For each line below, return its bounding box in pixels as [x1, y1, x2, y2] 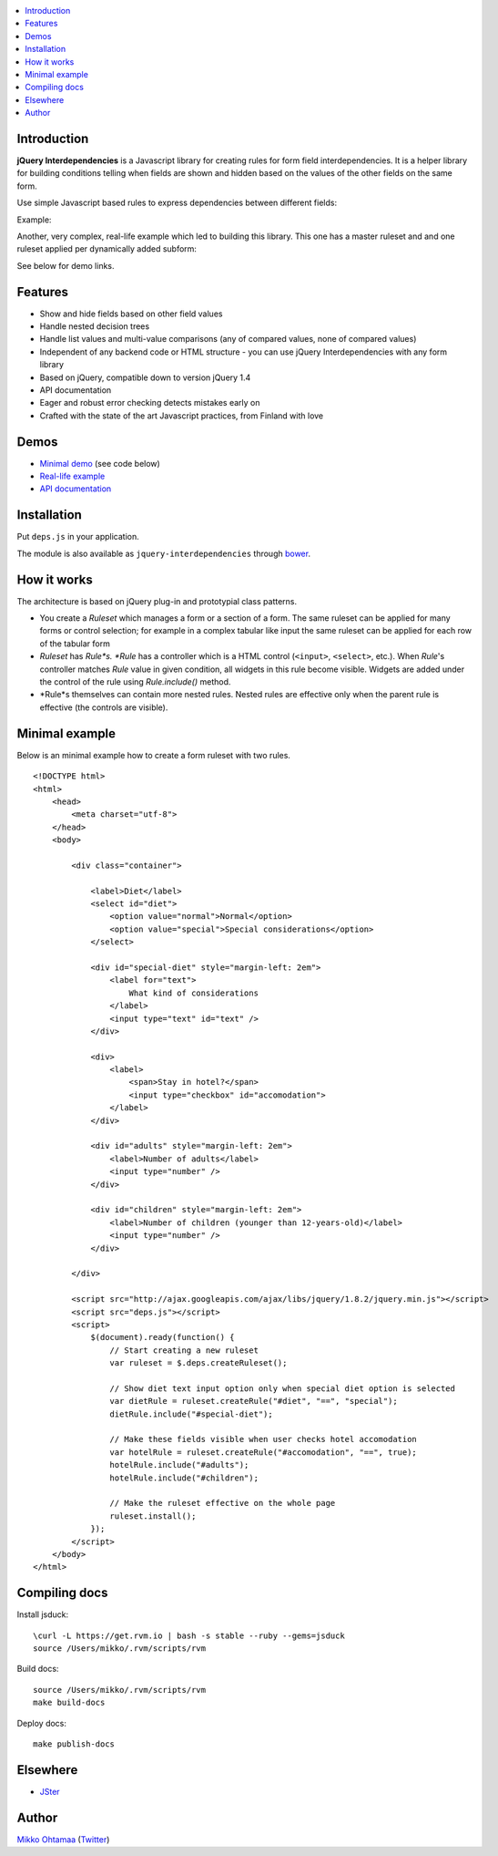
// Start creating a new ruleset [109, 1345, 259, 1356]
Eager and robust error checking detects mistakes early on [39, 397, 260, 408]
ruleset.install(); [109, 1511, 197, 1521]
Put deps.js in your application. [16, 531, 140, 542]
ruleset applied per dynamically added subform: [16, 243, 198, 254]
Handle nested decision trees [39, 321, 150, 332]
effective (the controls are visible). [39, 702, 168, 713]
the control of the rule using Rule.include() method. [39, 676, 231, 687]
